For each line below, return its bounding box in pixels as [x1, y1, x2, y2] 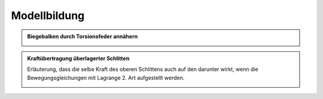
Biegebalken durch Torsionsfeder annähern [27, 33, 138, 40]
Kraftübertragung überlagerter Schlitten [27, 54, 130, 62]
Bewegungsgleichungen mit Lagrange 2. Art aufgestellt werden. [27, 74, 185, 81]
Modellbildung [11, 9, 85, 22]
